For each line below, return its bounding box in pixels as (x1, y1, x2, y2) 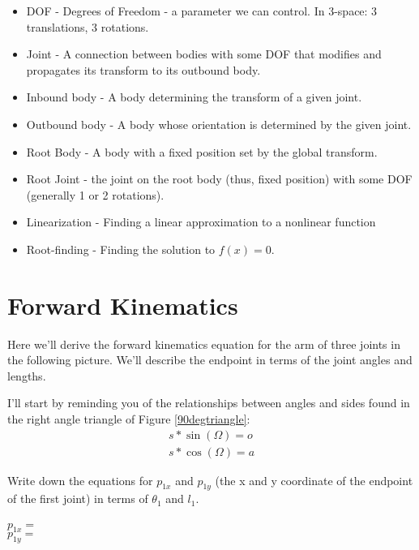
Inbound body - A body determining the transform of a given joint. (26, 88, 362, 105)
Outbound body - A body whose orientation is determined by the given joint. (26, 115, 412, 132)
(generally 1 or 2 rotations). (26, 186, 165, 203)
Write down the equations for (7, 471, 153, 488)
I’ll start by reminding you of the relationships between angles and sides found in (7, 394, 410, 411)
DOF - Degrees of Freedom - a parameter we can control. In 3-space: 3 (26, 2, 378, 19)
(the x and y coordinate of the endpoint (215, 471, 413, 488)
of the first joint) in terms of (7, 490, 148, 507)
